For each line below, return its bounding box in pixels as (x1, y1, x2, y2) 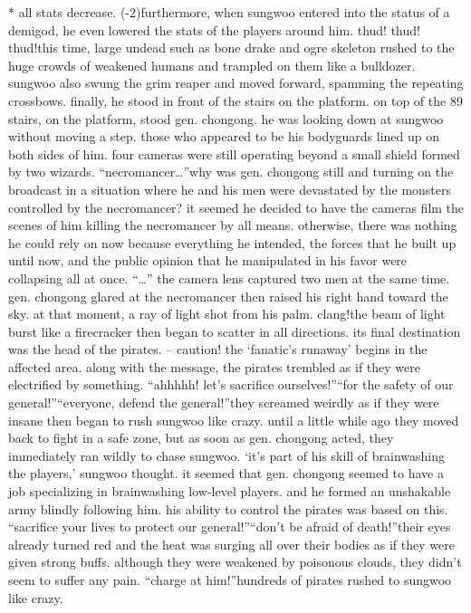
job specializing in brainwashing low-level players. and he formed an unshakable (8, 482, 451, 501)
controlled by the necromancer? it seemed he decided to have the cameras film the (8, 197, 465, 216)
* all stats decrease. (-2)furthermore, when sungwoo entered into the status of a (8, 3, 450, 21)
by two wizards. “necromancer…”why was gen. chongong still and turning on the (8, 162, 454, 181)
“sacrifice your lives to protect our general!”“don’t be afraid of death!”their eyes (8, 517, 451, 536)
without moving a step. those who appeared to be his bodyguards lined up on (8, 127, 440, 146)
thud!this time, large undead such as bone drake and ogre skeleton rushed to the (8, 38, 455, 57)
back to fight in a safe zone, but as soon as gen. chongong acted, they (8, 428, 394, 447)
